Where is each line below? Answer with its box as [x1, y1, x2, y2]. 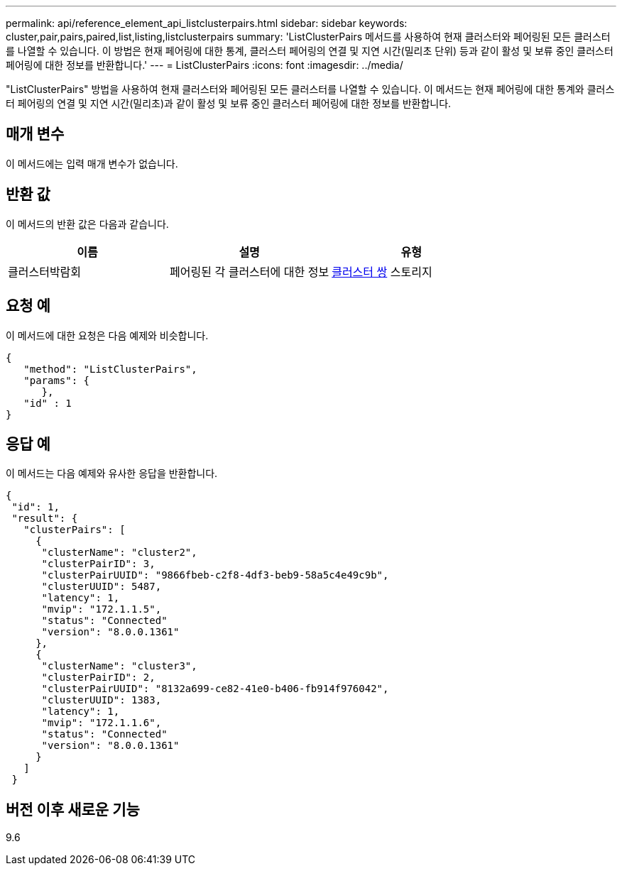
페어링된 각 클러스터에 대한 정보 [170, 264, 329, 279]
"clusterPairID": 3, [41, 558, 155, 570]
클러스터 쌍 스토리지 [332, 264, 432, 279]
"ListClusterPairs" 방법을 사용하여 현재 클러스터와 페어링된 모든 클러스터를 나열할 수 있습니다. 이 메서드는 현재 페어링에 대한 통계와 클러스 [6, 83, 615, 95]
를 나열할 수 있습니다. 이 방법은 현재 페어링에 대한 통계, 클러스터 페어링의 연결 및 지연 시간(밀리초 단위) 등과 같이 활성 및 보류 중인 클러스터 [6, 45, 613, 57]
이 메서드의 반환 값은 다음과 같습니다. [6, 217, 169, 230]
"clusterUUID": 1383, [41, 694, 162, 706]
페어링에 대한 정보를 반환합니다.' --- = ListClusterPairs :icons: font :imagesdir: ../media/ [6, 59, 403, 71]
